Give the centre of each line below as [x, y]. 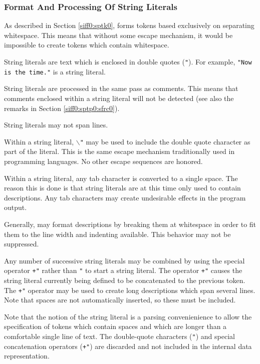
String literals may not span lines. [56, 125]
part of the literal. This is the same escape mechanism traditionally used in [119, 151]
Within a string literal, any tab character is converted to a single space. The [121, 178]
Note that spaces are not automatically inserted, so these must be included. [120, 300]
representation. [27, 356]
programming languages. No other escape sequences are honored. [103, 161]
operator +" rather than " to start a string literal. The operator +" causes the [123, 270]
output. [16, 207]
